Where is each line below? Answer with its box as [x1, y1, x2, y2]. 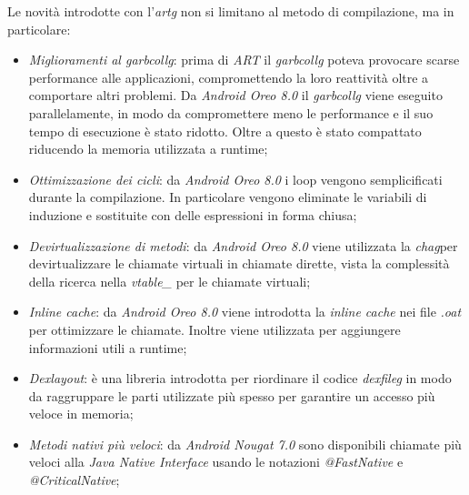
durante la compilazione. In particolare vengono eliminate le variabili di [28, 187, 427, 207]
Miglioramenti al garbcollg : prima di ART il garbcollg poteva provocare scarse [28, 50, 460, 69]
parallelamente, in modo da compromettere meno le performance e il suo [28, 103, 434, 122]
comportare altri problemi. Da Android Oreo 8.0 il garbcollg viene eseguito [28, 86, 443, 105]
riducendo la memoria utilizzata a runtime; [28, 139, 268, 158]
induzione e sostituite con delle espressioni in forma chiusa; [28, 205, 357, 224]
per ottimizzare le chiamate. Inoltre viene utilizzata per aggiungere [28, 319, 401, 338]
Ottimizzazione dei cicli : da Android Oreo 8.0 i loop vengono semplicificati [28, 169, 443, 188]
